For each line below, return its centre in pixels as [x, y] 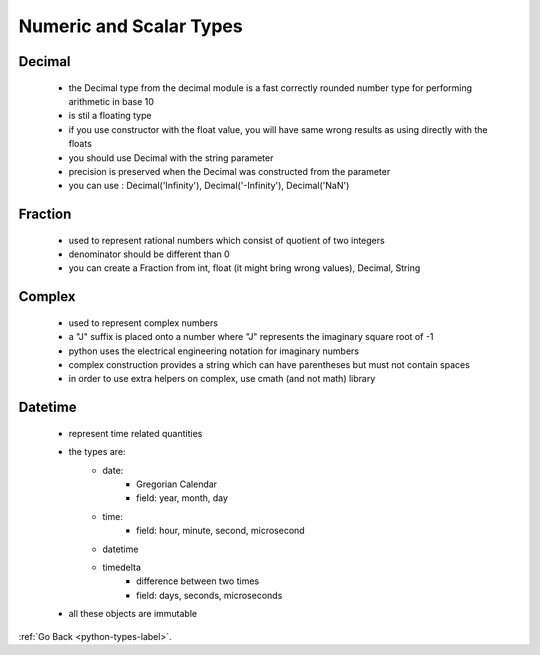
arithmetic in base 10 [111, 101]
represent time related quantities [135, 433]
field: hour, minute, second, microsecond [220, 531]
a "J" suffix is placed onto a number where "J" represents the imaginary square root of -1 [251, 337]
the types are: [97, 452]
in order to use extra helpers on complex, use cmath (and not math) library [222, 379]
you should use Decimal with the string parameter [171, 157]
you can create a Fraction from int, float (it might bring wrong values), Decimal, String [244, 268]
